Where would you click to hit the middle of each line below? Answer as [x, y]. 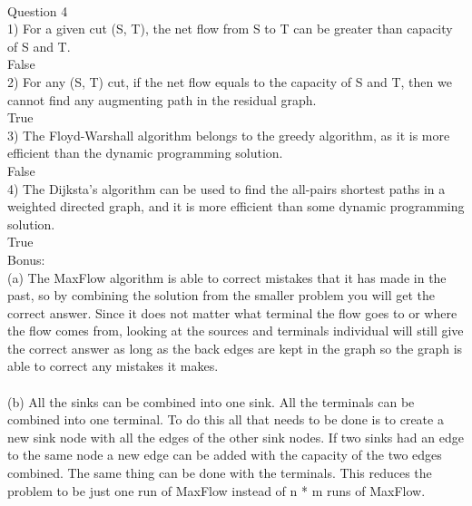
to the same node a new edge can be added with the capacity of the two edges [225, 455]
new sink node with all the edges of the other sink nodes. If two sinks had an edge [236, 437]
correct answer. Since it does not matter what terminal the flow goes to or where [232, 312]
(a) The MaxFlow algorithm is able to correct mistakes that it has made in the [227, 277]
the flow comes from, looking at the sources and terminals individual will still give [236, 331]
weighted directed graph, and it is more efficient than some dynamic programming [236, 206]
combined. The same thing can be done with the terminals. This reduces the [220, 473]
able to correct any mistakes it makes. [113, 366]
